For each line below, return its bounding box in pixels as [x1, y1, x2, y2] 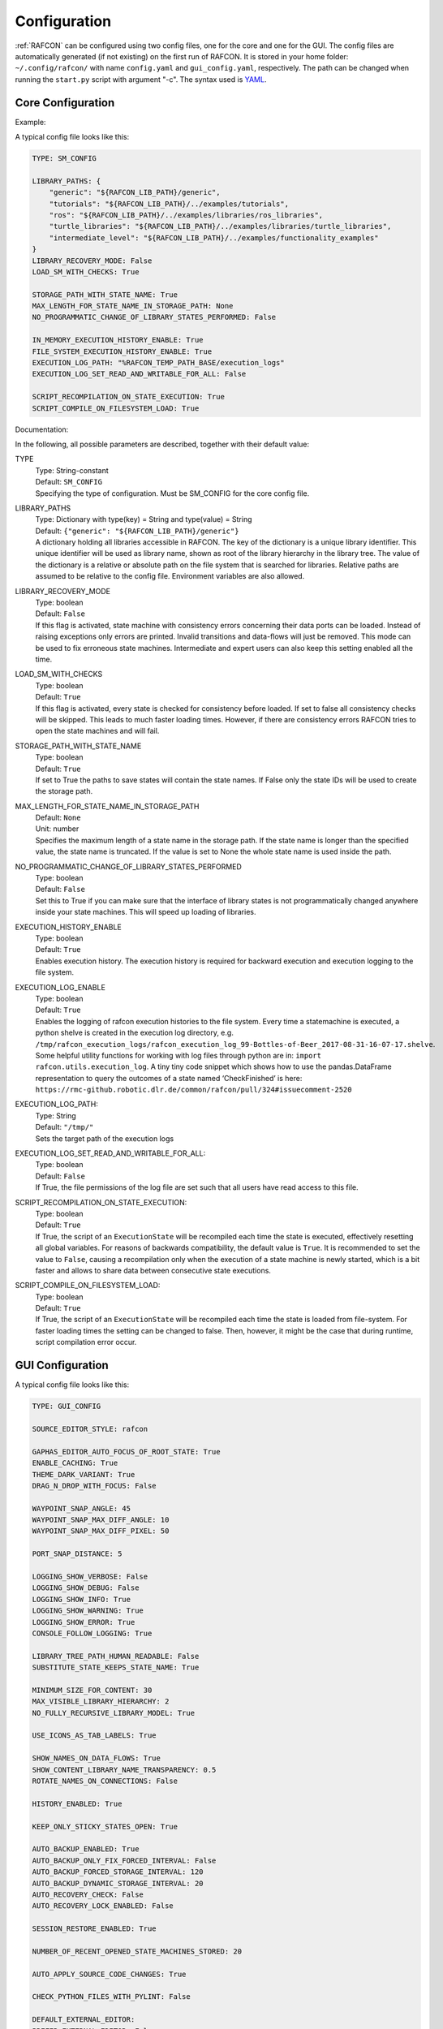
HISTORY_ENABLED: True [32, 1799, 123, 1808]
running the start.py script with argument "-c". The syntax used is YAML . [15, 74, 267, 84]
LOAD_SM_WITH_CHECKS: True [32, 267, 140, 276]
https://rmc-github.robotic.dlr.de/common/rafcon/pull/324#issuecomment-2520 [35, 1085, 352, 1095]
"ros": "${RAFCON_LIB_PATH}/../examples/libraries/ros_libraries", [49, 210, 324, 219]
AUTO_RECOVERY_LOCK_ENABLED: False [32, 1902, 174, 1911]
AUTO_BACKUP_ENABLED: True [32, 1845, 140, 1854]
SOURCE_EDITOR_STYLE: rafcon [32, 1424, 148, 1433]
